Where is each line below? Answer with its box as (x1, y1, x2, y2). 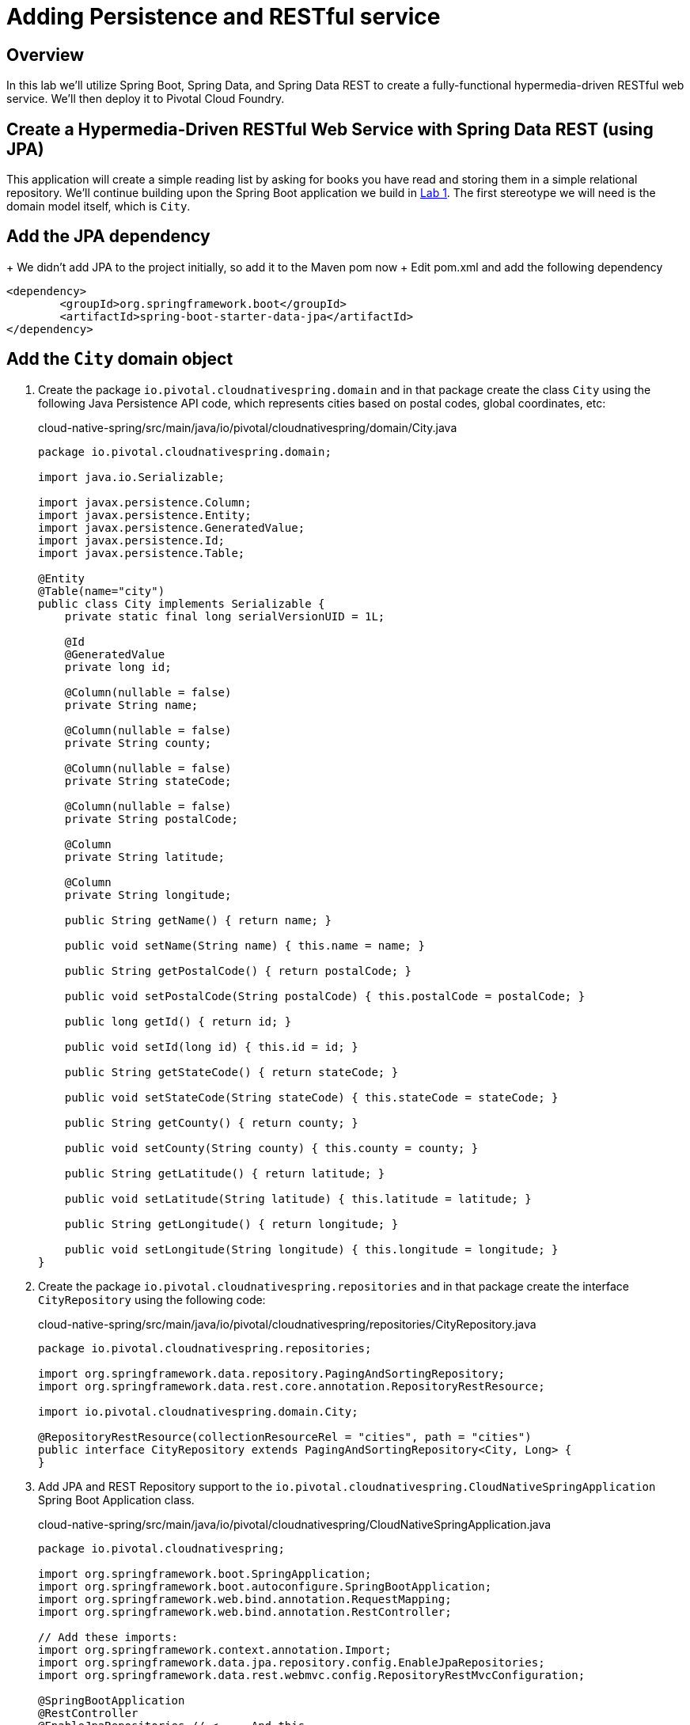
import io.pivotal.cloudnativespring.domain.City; (38, 1405, 358, 1418)
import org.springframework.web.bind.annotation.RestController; (38, 1605, 452, 1618)
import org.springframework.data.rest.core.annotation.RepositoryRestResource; (38, 1379, 545, 1393)
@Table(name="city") (38, 584, 165, 597)
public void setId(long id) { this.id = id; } (64, 1040, 358, 1053)
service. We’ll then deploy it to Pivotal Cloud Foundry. (6, 92, 285, 106)
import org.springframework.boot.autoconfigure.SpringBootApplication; (38, 1579, 492, 1593)
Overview (6, 44, 85, 65)
